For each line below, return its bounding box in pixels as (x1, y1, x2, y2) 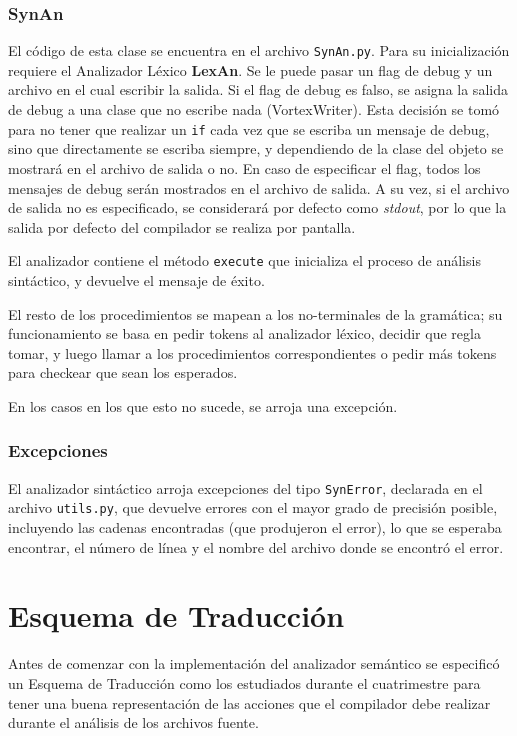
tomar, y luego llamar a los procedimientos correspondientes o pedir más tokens (8, 342, 497, 363)
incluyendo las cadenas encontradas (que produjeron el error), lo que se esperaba (8, 517, 502, 538)
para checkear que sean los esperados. (8, 362, 238, 383)
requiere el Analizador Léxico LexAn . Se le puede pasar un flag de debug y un (8, 59, 493, 80)
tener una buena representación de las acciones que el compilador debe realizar (8, 692, 491, 713)
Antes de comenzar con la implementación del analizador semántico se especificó (8, 653, 500, 674)
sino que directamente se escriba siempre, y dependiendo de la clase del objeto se (8, 138, 504, 159)
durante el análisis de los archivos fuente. (8, 712, 259, 733)
